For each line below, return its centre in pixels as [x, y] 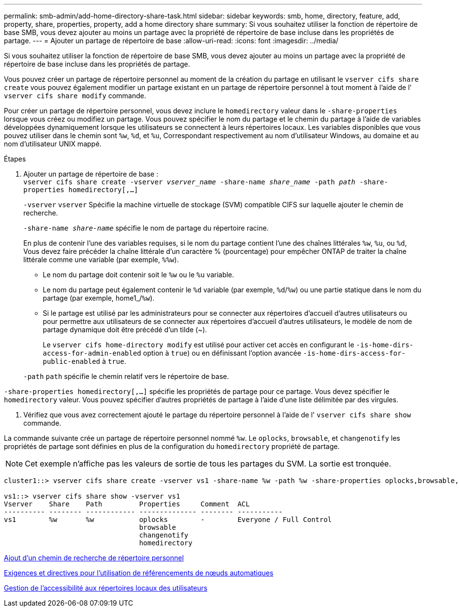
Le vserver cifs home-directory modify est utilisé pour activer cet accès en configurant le [199, 345]
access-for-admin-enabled [92, 353]
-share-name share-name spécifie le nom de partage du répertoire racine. [146, 228]
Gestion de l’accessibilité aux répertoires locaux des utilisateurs [106, 588]
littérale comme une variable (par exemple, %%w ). [101, 260]
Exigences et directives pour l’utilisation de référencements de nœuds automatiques [139, 573]
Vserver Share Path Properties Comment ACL [127, 504]
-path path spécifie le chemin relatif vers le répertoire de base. [126, 376]
